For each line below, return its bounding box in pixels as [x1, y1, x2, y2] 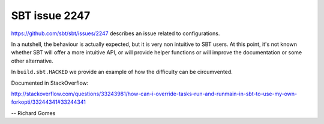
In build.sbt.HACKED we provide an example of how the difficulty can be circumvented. [11, 69, 233, 76]
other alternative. [11, 57, 54, 64]
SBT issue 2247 [11, 9, 91, 22]
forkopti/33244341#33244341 [11, 98, 86, 106]
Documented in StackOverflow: [11, 79, 89, 86]
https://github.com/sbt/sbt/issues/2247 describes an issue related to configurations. [11, 30, 220, 37]
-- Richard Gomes [11, 109, 56, 116]
